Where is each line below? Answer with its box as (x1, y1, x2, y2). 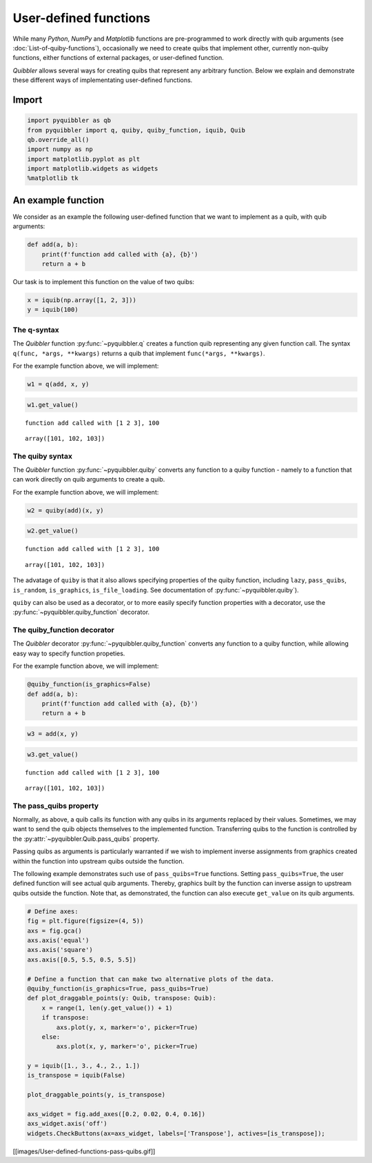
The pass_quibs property (12, 801, 99, 811)
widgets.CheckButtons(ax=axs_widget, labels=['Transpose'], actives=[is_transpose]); (27, 1129, 325, 1137)
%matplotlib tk (27, 175, 79, 182)
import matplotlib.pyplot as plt (27, 155, 141, 163)
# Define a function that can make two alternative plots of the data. (27, 975, 275, 983)
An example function (12, 194, 105, 206)
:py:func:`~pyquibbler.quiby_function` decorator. (12, 608, 150, 617)
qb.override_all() (27, 135, 90, 143)
